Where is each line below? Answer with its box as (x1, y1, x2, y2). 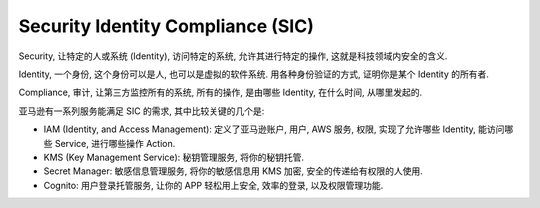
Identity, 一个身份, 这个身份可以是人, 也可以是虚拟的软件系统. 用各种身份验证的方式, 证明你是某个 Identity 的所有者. (18, 68, 490, 80)
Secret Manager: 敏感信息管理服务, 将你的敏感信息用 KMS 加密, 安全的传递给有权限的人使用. (43, 165, 424, 177)
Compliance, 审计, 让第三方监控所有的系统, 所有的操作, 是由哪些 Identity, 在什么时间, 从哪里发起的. (18, 86, 423, 99)
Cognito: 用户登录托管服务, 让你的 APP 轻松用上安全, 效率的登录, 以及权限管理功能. (43, 179, 384, 191)
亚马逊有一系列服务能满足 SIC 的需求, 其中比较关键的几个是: (18, 105, 265, 117)
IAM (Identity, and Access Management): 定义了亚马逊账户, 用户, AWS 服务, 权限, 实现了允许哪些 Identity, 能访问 (43, 123, 505, 135)
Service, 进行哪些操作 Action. (54, 137, 176, 149)
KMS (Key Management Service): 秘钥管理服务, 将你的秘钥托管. (43, 151, 305, 163)
